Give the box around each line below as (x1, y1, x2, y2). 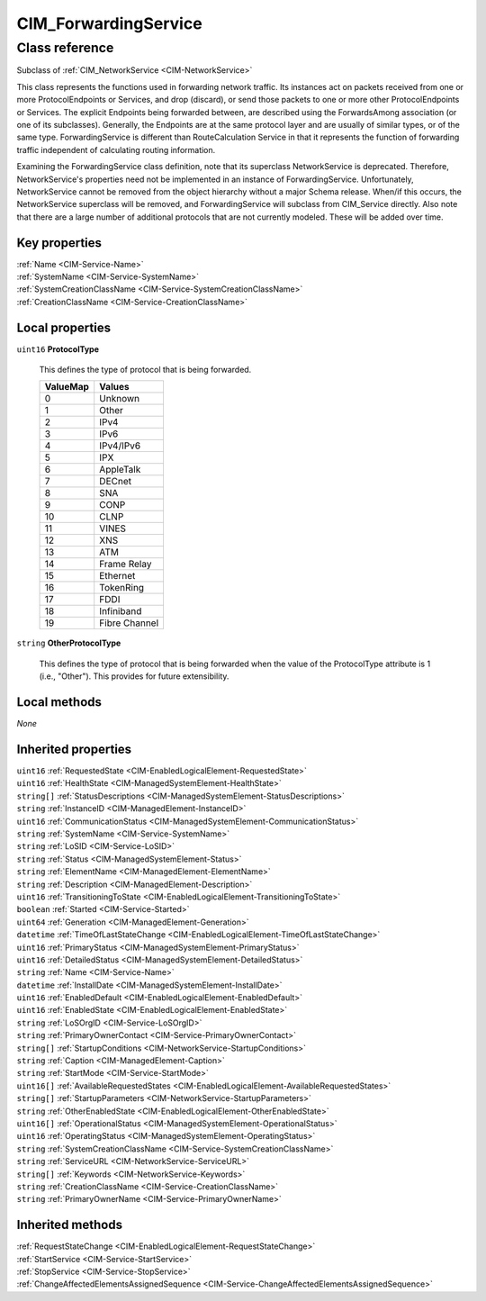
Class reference (16, 40, 114, 56)
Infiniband (99, 605, 142, 618)
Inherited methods (16, 1217, 123, 1233)
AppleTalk (99, 464, 141, 476)
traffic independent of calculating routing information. (16, 144, 216, 155)
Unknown (99, 393, 140, 405)
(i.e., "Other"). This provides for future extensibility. (39, 671, 229, 682)
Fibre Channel (99, 617, 159, 629)
